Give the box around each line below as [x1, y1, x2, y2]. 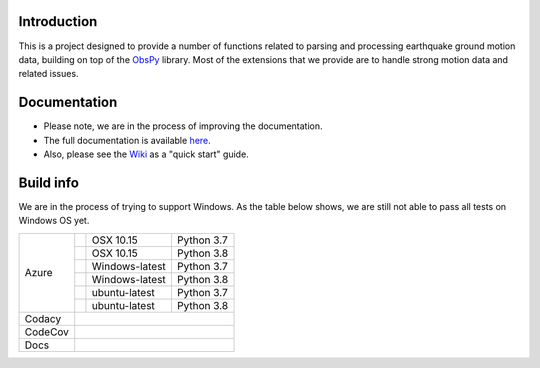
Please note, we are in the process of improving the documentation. [43, 120, 323, 132]
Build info [18, 174, 80, 191]
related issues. [18, 68, 79, 80]
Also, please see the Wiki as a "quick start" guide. [43, 148, 249, 160]
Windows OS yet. [18, 215, 90, 227]
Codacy [24, 311, 62, 325]
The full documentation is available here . [43, 134, 212, 146]
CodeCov [24, 325, 70, 339]
